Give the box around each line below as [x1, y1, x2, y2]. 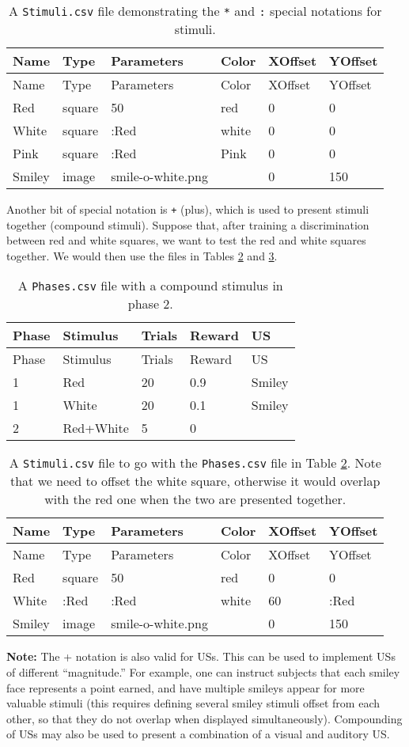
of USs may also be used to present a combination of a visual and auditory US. [6, 726, 390, 742]
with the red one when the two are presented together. [44, 490, 347, 509]
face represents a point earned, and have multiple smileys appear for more [6, 679, 365, 696]
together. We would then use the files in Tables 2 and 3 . [6, 247, 278, 264]
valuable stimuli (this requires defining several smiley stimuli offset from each [6, 695, 380, 711]
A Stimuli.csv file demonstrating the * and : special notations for [8, 2, 382, 20]
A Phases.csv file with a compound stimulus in [17, 276, 283, 295]
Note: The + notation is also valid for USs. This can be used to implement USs [6, 648, 396, 665]
